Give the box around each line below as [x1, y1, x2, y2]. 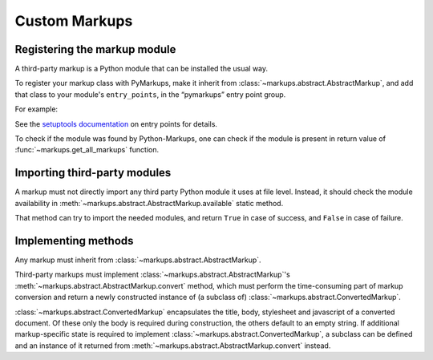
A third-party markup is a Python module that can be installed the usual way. [14, 64, 269, 74]
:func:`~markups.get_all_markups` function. [14, 145, 160, 155]
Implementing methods [14, 233, 134, 248]
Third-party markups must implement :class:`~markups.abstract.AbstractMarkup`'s [14, 269, 290, 280]
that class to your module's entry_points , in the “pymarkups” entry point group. [14, 89, 286, 99]
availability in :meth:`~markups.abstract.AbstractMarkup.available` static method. [14, 198, 284, 208]
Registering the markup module [14, 42, 176, 56]
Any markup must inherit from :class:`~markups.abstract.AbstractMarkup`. [14, 255, 261, 265]
